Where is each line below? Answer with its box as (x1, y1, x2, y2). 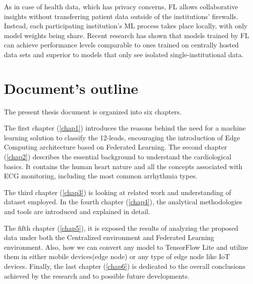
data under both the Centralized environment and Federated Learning (4, 232, 214, 242)
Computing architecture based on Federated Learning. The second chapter (4, 142, 227, 152)
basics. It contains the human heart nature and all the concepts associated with (4, 161, 243, 171)
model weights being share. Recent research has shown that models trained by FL (4, 30, 249, 40)
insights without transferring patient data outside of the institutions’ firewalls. (4, 11, 238, 21)
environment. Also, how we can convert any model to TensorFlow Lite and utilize (4, 241, 248, 252)
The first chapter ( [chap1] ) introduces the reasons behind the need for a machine (4, 123, 246, 133)
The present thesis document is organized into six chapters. (4, 106, 182, 116)
